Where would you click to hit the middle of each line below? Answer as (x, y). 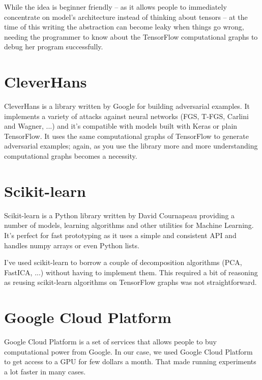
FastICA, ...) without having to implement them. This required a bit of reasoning (131, 272)
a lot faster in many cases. (45, 371)
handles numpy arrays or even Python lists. (72, 245)
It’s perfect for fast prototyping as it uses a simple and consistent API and (120, 235)
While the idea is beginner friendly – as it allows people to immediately (115, 7)
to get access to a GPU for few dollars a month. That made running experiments (130, 361)
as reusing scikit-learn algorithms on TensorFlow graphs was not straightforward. (130, 282)
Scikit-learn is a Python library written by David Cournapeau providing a (120, 215)
